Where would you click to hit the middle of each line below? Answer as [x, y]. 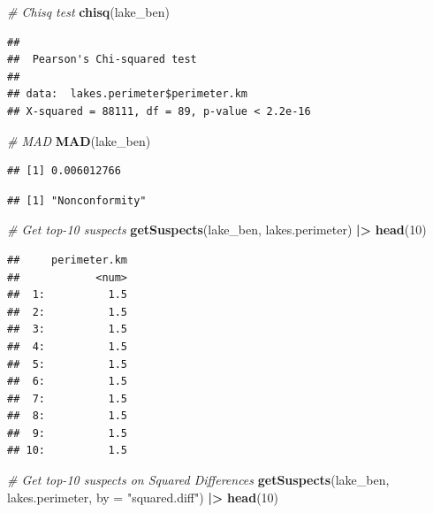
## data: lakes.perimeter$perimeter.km [128, 94]
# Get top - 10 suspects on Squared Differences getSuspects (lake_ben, [198, 480]
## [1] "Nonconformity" [77, 200]
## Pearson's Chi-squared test [102, 60]
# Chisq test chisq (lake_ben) [88, 11]
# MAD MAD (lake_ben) [79, 140]
